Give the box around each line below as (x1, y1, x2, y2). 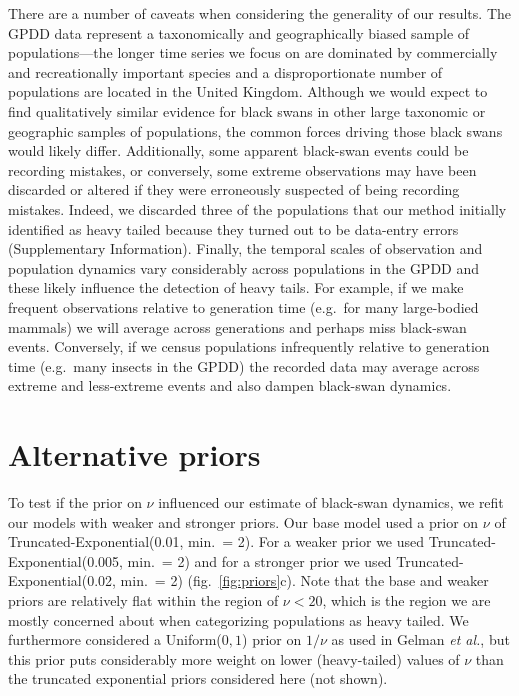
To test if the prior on (8, 492, 142, 512)
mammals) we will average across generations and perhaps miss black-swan (8, 316, 467, 337)
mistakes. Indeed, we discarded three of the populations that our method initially (8, 198, 507, 219)
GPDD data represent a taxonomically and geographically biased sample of (8, 22, 470, 43)
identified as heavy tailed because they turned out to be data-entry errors (8, 218, 459, 239)
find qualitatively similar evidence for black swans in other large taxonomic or (8, 100, 486, 121)
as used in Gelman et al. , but (331, 629, 510, 650)
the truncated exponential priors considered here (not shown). (8, 668, 388, 689)
